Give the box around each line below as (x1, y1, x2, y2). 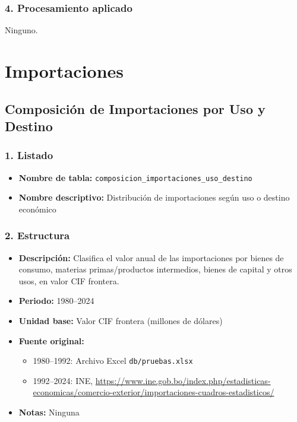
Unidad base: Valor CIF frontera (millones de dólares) (18, 315, 223, 327)
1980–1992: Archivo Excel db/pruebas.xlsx (33, 354, 193, 367)
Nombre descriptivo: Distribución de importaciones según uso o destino (18, 191, 290, 204)
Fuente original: (18, 334, 84, 347)
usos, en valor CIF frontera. (18, 274, 119, 287)
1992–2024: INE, (33, 374, 93, 386)
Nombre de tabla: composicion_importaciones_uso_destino (18, 171, 252, 183)
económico (18, 202, 56, 215)
